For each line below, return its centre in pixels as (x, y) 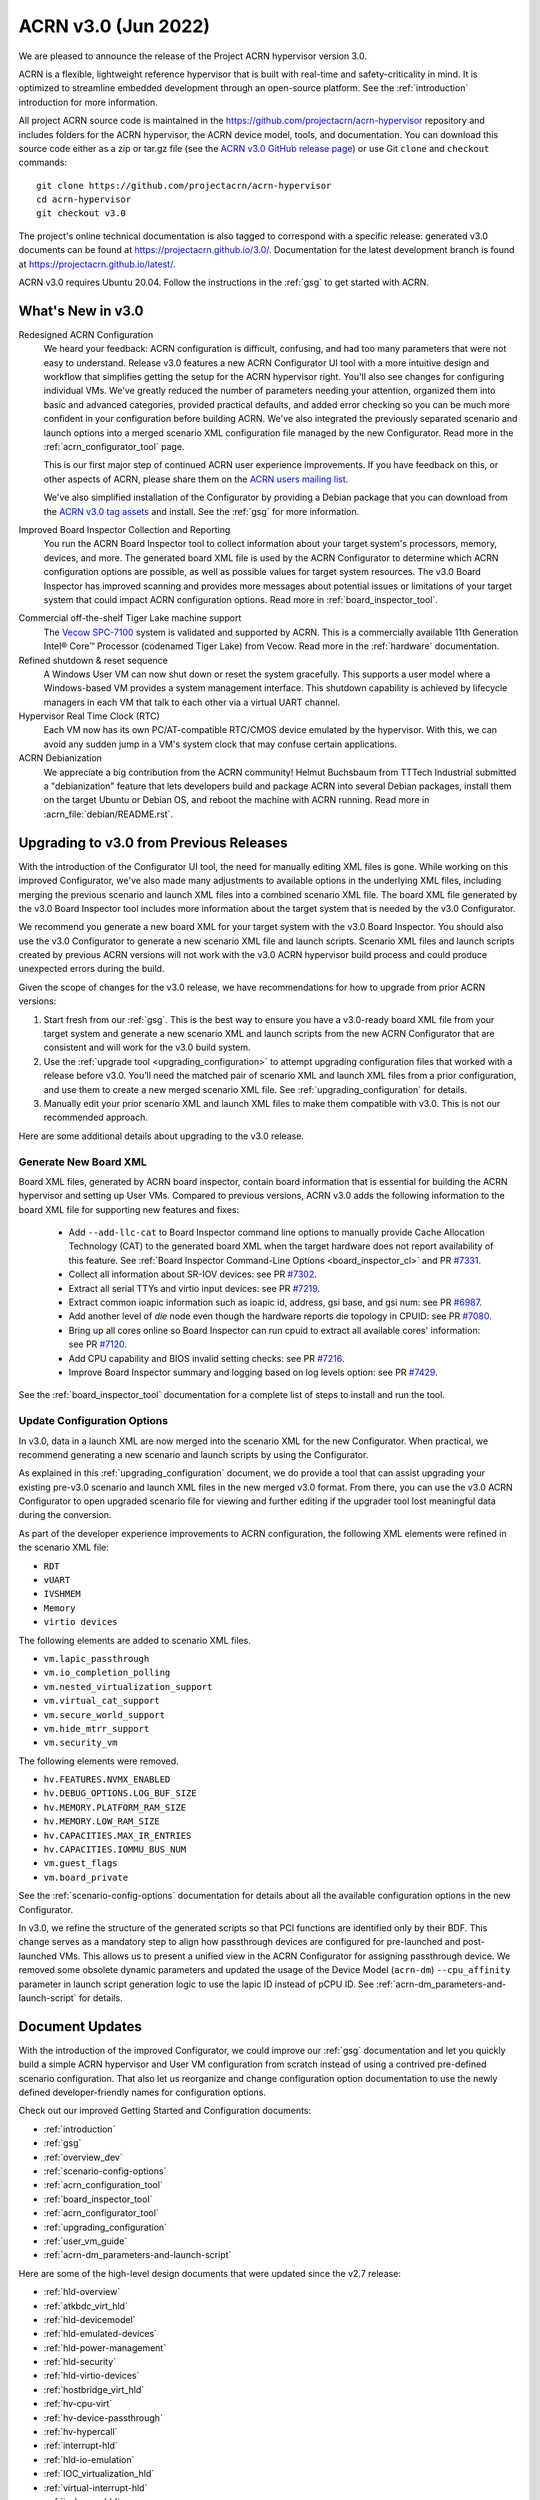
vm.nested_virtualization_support (128, 1686)
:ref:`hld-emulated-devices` (100, 2334)
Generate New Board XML (82, 1162)
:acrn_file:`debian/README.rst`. (108, 814)
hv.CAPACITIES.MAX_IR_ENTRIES (117, 1835)
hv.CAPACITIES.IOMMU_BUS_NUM (115, 1849)
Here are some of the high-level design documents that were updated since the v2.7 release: (210, 2273)
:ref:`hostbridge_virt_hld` (94, 2389)
